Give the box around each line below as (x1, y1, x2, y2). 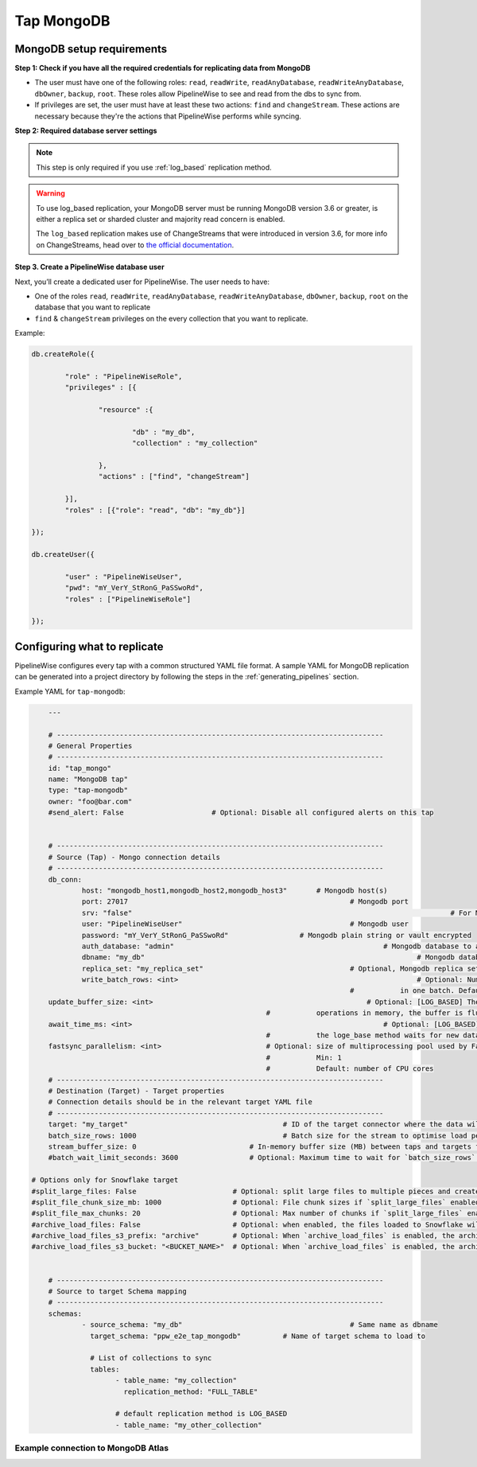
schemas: (48, 1309, 83, 1318)
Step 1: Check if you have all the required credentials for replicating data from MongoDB (14, 64, 311, 73)
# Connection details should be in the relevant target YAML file (48, 1098, 313, 1107)
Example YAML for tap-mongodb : (14, 687, 126, 696)
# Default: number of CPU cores (266, 1064, 434, 1073)
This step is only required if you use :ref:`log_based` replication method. (36, 162, 272, 172)
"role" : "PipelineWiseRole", (64, 372, 183, 381)
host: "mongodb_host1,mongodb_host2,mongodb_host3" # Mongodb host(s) (81, 885, 389, 895)
